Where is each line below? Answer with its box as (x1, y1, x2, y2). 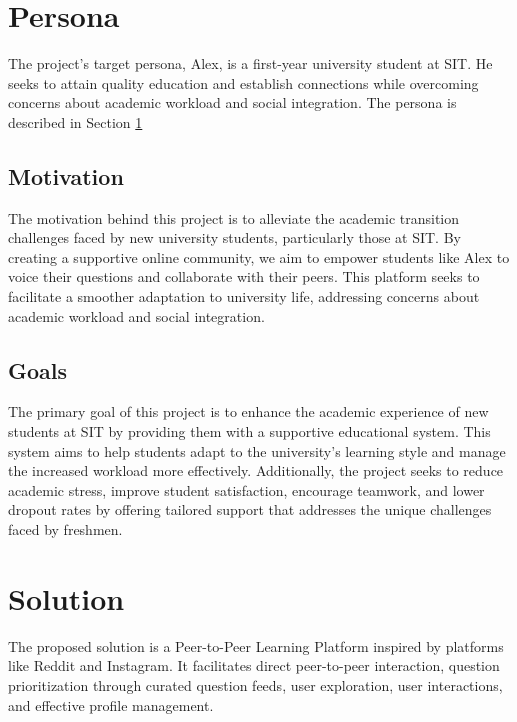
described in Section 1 (8, 111, 143, 132)
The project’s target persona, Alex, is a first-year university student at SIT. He (8, 53, 493, 74)
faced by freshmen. (8, 519, 123, 540)
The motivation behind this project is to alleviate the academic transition (8, 207, 460, 228)
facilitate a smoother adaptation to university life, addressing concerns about (8, 286, 480, 307)
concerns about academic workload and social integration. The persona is (8, 92, 457, 113)
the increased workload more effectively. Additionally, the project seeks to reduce (8, 460, 504, 481)
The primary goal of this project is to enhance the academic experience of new (8, 401, 489, 422)
